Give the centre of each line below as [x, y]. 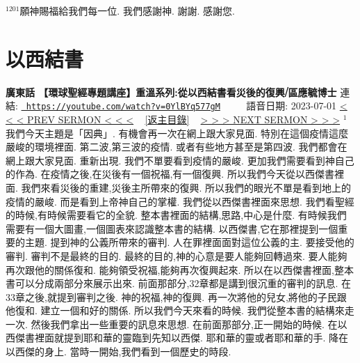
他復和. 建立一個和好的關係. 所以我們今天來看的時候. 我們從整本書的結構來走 [180, 310]
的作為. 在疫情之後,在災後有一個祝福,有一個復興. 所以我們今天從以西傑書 [170, 174]
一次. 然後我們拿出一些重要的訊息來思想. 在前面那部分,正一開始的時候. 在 [172, 324]
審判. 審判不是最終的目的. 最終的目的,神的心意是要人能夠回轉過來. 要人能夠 [177, 255]
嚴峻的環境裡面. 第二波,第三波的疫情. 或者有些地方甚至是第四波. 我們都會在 [177, 147]
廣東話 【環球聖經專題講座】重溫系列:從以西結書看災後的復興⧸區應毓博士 [171, 92]
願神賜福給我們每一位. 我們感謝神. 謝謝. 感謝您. [127, 10]
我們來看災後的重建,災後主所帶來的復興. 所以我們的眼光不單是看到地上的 [186, 187]
